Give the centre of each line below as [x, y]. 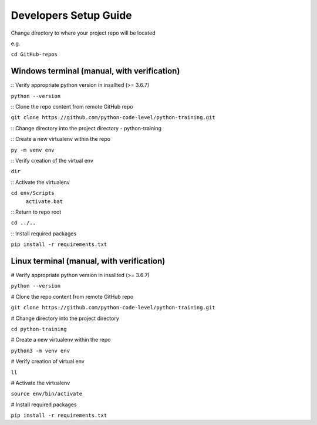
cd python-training [39, 329]
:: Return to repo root [36, 212]
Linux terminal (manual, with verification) [88, 261]
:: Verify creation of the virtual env [52, 160]
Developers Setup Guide [71, 15]
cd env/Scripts [33, 193]
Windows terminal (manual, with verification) [95, 71]
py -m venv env [33, 150]
